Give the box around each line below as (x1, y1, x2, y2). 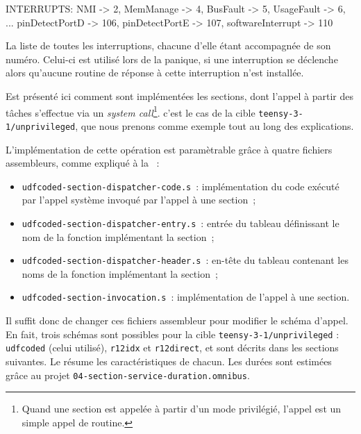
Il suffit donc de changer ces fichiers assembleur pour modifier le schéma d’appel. (6, 313, 349, 328)
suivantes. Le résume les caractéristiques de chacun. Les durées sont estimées (6, 354, 332, 369)
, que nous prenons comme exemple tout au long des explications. (75, 118, 354, 133)
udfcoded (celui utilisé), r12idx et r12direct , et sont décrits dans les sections (6, 340, 339, 355)
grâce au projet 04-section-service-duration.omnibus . (6, 367, 250, 382)
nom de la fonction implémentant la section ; (22, 229, 215, 244)
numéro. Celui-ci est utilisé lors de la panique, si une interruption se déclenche (6, 51, 338, 66)
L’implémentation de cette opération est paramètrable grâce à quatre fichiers (6, 142, 333, 156)
